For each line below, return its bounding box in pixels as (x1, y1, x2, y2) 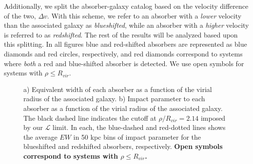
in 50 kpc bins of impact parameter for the (73, 131, 201, 142)
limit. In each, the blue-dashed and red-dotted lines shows (52, 122, 226, 132)
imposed (200, 112, 226, 123)
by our (23, 122, 43, 132)
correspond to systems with (23, 150, 118, 161)
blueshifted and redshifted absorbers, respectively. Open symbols (23, 141, 223, 151)
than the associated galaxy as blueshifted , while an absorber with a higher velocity (4, 20, 249, 30)
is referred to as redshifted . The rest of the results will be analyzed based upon (4, 29, 238, 39)
